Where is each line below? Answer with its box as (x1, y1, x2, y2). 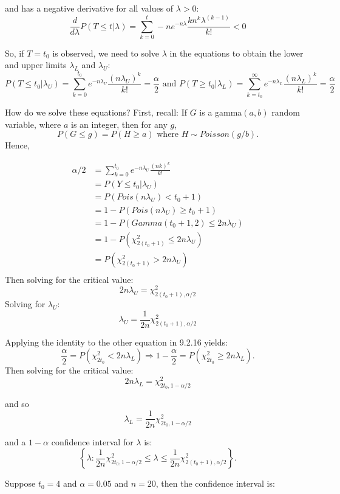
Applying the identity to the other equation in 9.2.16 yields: (5, 335, 228, 348)
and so (5, 397, 29, 409)
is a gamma (199, 105, 242, 118)
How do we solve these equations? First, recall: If (5, 105, 187, 118)
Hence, (5, 139, 30, 151)
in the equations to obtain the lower (169, 46, 304, 59)
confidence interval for (51, 435, 134, 448)
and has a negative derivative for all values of (5, 2, 174, 14)
